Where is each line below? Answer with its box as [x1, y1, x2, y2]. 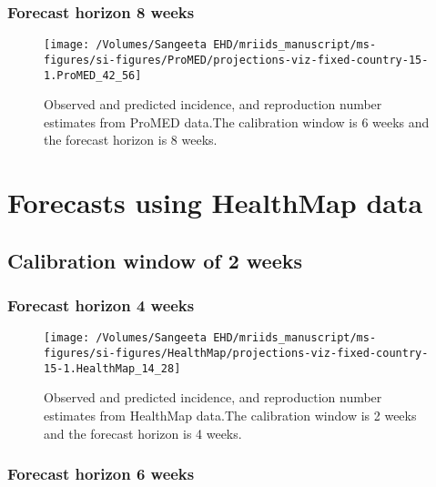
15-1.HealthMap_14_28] [44, 361, 181, 375]
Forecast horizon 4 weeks [7, 294, 195, 317]
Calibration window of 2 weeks [7, 246, 303, 274]
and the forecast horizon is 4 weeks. [44, 423, 242, 442]
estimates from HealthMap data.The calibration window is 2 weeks [44, 405, 417, 424]
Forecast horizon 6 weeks [7, 462, 195, 485]
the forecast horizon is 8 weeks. [44, 130, 218, 149]
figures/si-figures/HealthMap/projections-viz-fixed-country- [44, 347, 429, 360]
